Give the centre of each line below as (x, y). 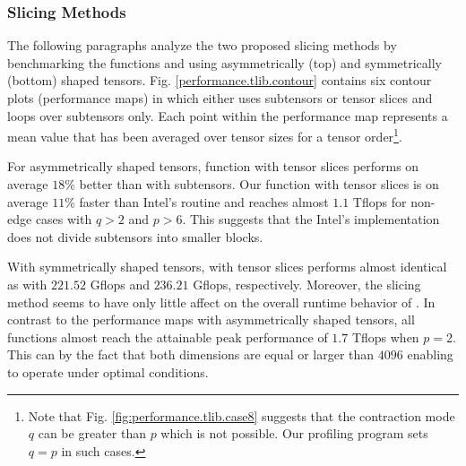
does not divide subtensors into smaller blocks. (135, 236)
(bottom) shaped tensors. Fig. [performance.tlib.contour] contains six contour (220, 80)
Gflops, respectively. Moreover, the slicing (307, 284)
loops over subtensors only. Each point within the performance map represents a (228, 115)
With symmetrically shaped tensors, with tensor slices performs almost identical (227, 267)
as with (27, 284)
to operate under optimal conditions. (108, 371)
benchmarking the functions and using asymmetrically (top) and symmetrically (225, 62)
